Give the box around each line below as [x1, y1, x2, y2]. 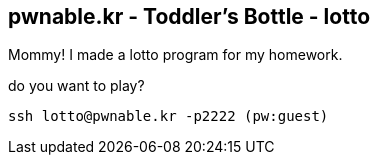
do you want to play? [8, 77, 145, 95]
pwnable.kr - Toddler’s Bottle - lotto [8, 4, 371, 29]
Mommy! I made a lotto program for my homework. [8, 46, 343, 64]
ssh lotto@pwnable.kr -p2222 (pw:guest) [8, 108, 329, 125]
